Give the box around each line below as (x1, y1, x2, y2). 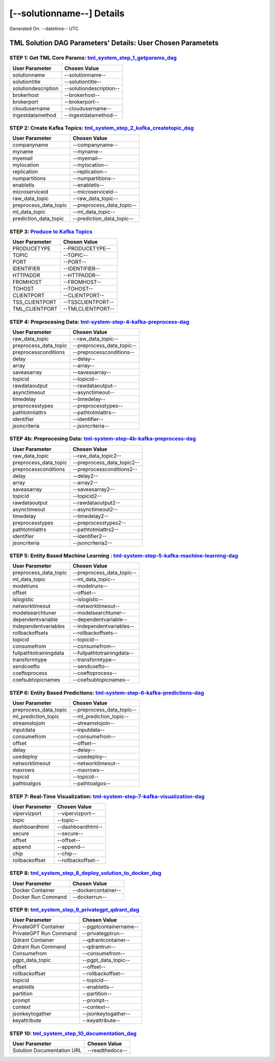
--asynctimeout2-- (72, 506, 118, 513)
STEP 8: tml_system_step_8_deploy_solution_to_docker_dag (9, 870, 161, 877)
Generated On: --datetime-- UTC (9, 26, 79, 32)
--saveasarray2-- (72, 485, 115, 492)
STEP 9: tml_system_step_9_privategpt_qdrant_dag (9, 906, 140, 913)
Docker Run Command (12, 893, 67, 900)
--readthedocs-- (87, 1047, 127, 1054)
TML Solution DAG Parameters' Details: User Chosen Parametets (9, 39, 219, 47)
